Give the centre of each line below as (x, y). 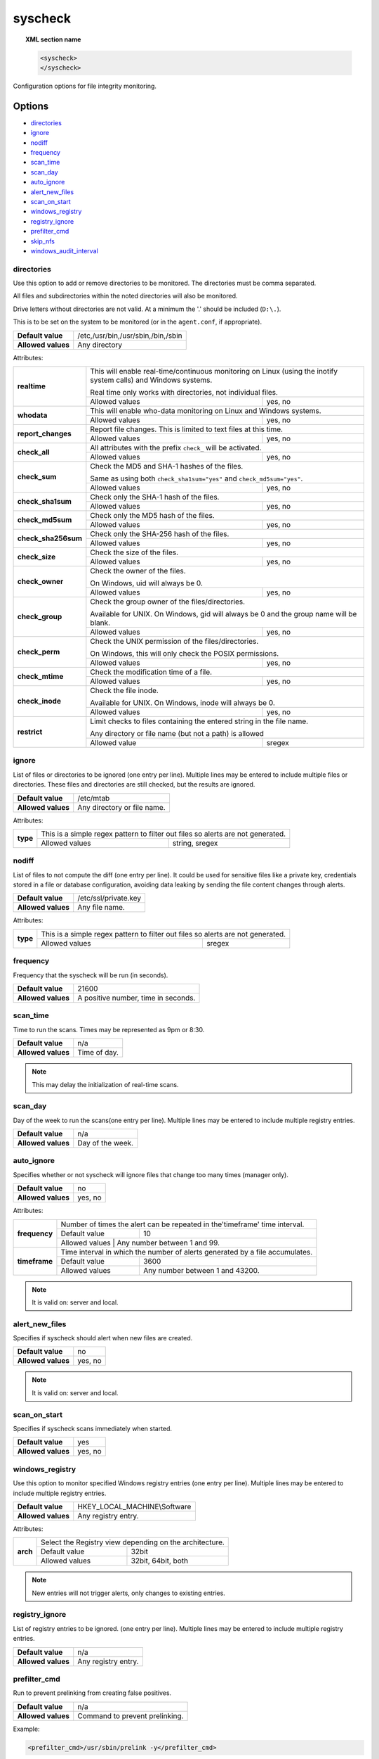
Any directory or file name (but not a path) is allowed (177, 733)
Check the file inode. (125, 690)
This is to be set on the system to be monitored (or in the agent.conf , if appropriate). (138, 322)
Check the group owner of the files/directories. (168, 602)
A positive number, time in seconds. (137, 998)
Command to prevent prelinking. (131, 1715)
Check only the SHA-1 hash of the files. (155, 497)
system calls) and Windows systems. (151, 380)
